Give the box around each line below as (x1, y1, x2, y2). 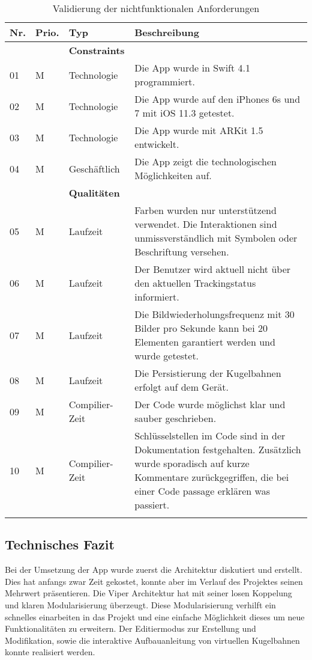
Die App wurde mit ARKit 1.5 (134, 123, 263, 137)
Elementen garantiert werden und (134, 335, 275, 349)
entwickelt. (134, 137, 179, 151)
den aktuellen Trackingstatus (134, 276, 256, 290)
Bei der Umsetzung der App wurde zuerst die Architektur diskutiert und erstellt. (5, 563, 302, 576)
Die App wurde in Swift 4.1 (134, 61, 251, 75)
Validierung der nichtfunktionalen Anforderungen (52, 1, 260, 15)
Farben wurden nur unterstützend (134, 203, 277, 217)
